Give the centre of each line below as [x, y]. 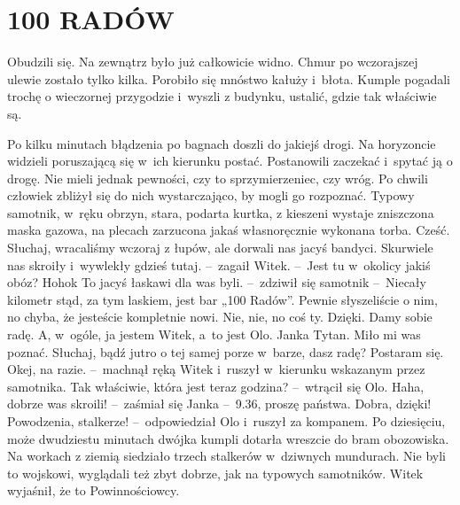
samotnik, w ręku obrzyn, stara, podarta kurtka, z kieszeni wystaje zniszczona [221, 212]
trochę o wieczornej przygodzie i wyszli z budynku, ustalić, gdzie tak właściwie [222, 96]
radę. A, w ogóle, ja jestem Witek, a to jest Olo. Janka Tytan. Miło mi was [214, 334]
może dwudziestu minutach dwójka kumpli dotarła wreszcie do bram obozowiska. [228, 438]
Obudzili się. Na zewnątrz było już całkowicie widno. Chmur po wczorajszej [213, 62]
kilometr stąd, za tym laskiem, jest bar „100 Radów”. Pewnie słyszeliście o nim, [222, 299]
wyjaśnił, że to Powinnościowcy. [94, 490]
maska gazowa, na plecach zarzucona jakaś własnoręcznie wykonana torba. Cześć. [229, 230]
